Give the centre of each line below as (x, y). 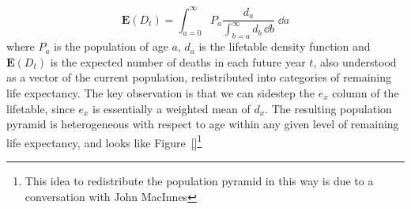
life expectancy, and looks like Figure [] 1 (104, 141)
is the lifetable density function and (285, 46)
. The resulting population (328, 108)
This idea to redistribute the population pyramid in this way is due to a (199, 181)
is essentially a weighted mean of (172, 108)
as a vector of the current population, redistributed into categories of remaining (199, 77)
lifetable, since (41, 108)
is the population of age (111, 46)
